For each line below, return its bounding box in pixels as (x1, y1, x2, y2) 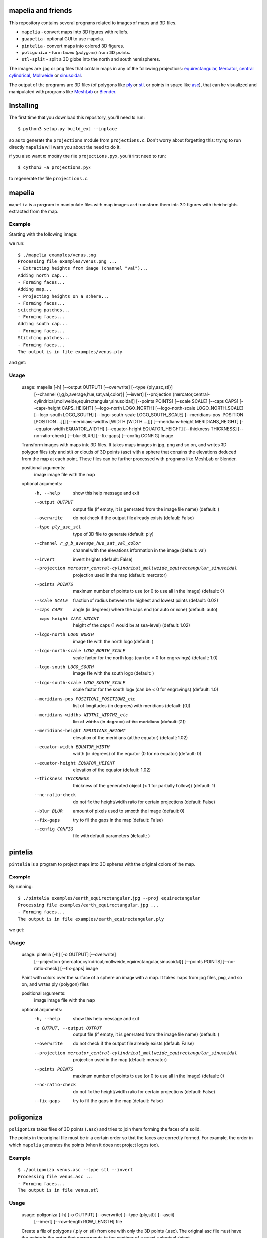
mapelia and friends (9, 6, 72, 15)
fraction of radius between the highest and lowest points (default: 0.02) (73, 597, 219, 603)
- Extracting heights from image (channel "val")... (18, 265, 148, 271)
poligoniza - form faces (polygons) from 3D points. (21, 50, 131, 55)
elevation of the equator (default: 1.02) (73, 767, 151, 773)
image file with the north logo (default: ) (73, 638, 154, 644)
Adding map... (18, 286, 52, 292)
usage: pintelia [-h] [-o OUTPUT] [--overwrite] (21, 951, 116, 958)
